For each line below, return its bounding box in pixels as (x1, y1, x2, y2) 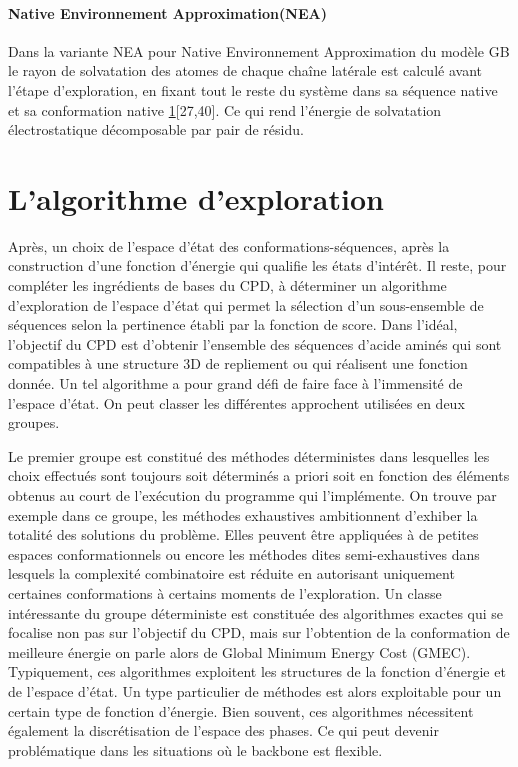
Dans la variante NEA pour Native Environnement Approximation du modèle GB (8, 40, 510, 61)
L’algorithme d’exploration (8, 177, 384, 218)
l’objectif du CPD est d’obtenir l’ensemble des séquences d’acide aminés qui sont (8, 333, 502, 354)
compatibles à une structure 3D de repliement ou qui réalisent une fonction (8, 353, 468, 374)
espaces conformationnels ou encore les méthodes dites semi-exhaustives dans (8, 543, 480, 564)
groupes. (8, 412, 60, 433)
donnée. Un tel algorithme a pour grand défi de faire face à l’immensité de (8, 373, 463, 394)
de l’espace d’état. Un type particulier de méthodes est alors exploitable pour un (8, 680, 502, 701)
